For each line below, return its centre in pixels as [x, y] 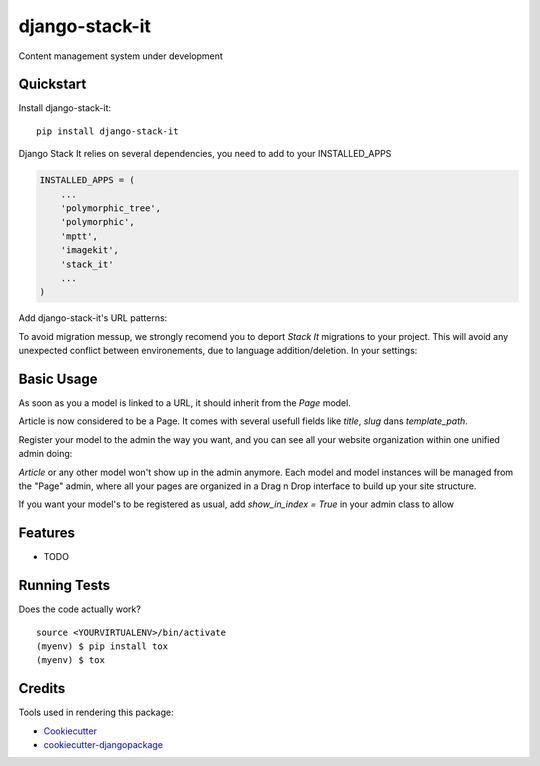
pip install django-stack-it [107, 131]
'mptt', [79, 236]
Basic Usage [58, 378]
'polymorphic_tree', [111, 208]
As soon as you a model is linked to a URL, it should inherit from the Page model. [185, 403]
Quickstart [52, 84]
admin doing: [45, 454]
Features [46, 533]
